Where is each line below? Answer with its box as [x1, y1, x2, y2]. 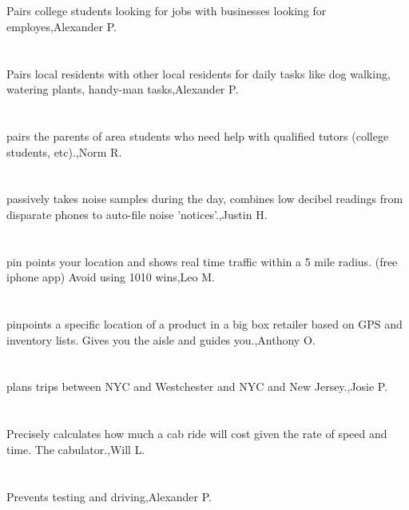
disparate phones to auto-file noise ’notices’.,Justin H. [6, 205, 268, 222]
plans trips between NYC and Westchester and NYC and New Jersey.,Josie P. [6, 378, 388, 395]
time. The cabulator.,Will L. [6, 440, 145, 457]
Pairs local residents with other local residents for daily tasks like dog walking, [6, 65, 391, 82]
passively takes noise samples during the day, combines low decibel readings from [6, 190, 403, 207]
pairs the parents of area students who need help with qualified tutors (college [6, 127, 389, 144]
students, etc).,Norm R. [6, 143, 122, 160]
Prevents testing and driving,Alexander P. [6, 488, 212, 504]
